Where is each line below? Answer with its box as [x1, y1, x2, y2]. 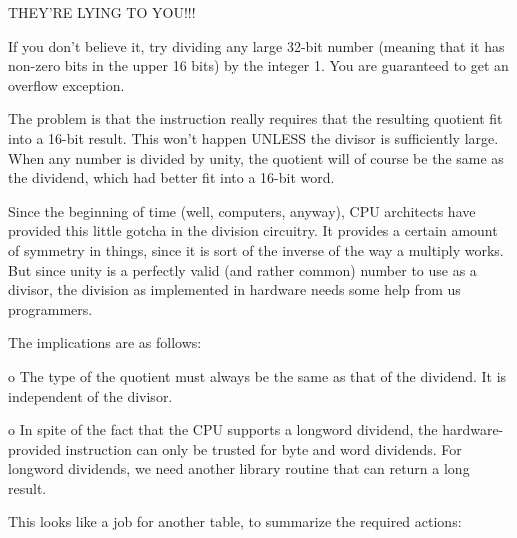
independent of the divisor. [8, 385, 173, 406]
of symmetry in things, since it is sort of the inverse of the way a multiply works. [8, 239, 504, 260]
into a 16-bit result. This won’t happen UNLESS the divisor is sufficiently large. [8, 127, 499, 148]
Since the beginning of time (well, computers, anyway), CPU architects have [8, 200, 476, 221]
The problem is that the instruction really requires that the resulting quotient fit [8, 108, 503, 129]
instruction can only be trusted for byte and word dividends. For [65, 438, 462, 459]
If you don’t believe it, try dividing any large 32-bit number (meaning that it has [8, 35, 505, 56]
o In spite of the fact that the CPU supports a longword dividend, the [8, 419, 438, 440]
